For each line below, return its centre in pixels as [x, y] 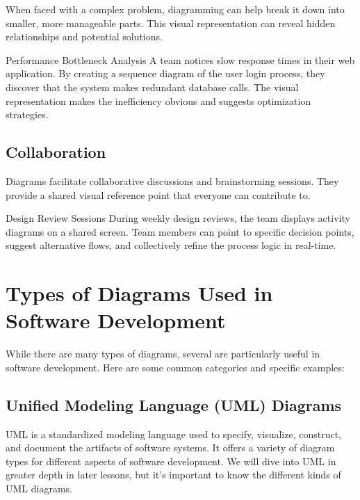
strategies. [27, 114]
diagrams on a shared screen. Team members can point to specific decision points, [180, 231]
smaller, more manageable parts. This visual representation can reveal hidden [171, 23]
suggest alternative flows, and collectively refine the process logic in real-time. [171, 245]
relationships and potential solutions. [84, 37]
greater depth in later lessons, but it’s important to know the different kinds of [173, 475]
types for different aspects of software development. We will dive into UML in [171, 461]
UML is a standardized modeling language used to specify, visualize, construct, [173, 434]
